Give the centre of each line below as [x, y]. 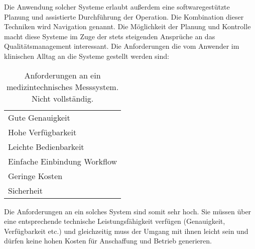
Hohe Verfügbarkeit [42, 132]
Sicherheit [25, 190]
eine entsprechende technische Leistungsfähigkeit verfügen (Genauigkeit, [115, 221]
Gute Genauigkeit [39, 117]
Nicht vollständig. [62, 98]
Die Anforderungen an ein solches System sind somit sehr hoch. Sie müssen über [128, 211]
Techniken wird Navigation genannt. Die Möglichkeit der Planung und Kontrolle [127, 26]
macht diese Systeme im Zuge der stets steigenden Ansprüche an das [110, 36]
